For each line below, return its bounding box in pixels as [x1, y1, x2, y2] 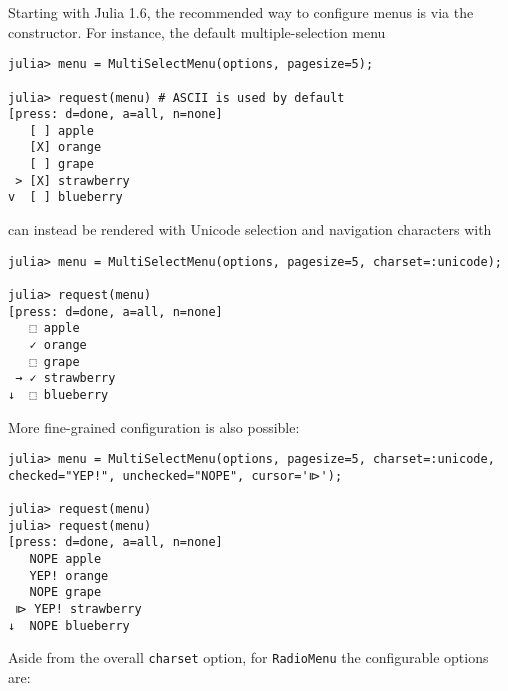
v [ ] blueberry [8, 190, 123, 205]
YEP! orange [29, 568, 109, 583]
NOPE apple [29, 552, 102, 567]
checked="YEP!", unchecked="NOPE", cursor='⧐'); [8, 468, 343, 483]
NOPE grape [29, 585, 102, 600]
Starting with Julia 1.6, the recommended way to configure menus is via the [8, 2, 474, 22]
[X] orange [29, 140, 102, 155]
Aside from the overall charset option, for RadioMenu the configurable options [8, 647, 489, 668]
